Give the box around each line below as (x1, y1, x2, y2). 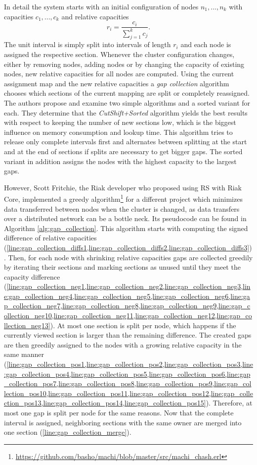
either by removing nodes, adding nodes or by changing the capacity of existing (4, 58, 245, 69)
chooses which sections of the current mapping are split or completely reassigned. (4, 88, 250, 98)
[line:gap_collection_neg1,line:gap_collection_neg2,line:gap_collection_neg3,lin (6, 281, 251, 291)
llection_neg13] (4, 320, 50, 330)
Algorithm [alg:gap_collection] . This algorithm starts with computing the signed (4, 223, 248, 233)
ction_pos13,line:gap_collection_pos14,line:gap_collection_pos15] (4, 398, 206, 408)
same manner (4, 349, 44, 359)
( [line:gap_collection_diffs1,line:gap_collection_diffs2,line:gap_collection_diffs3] (4, 242, 250, 252)
